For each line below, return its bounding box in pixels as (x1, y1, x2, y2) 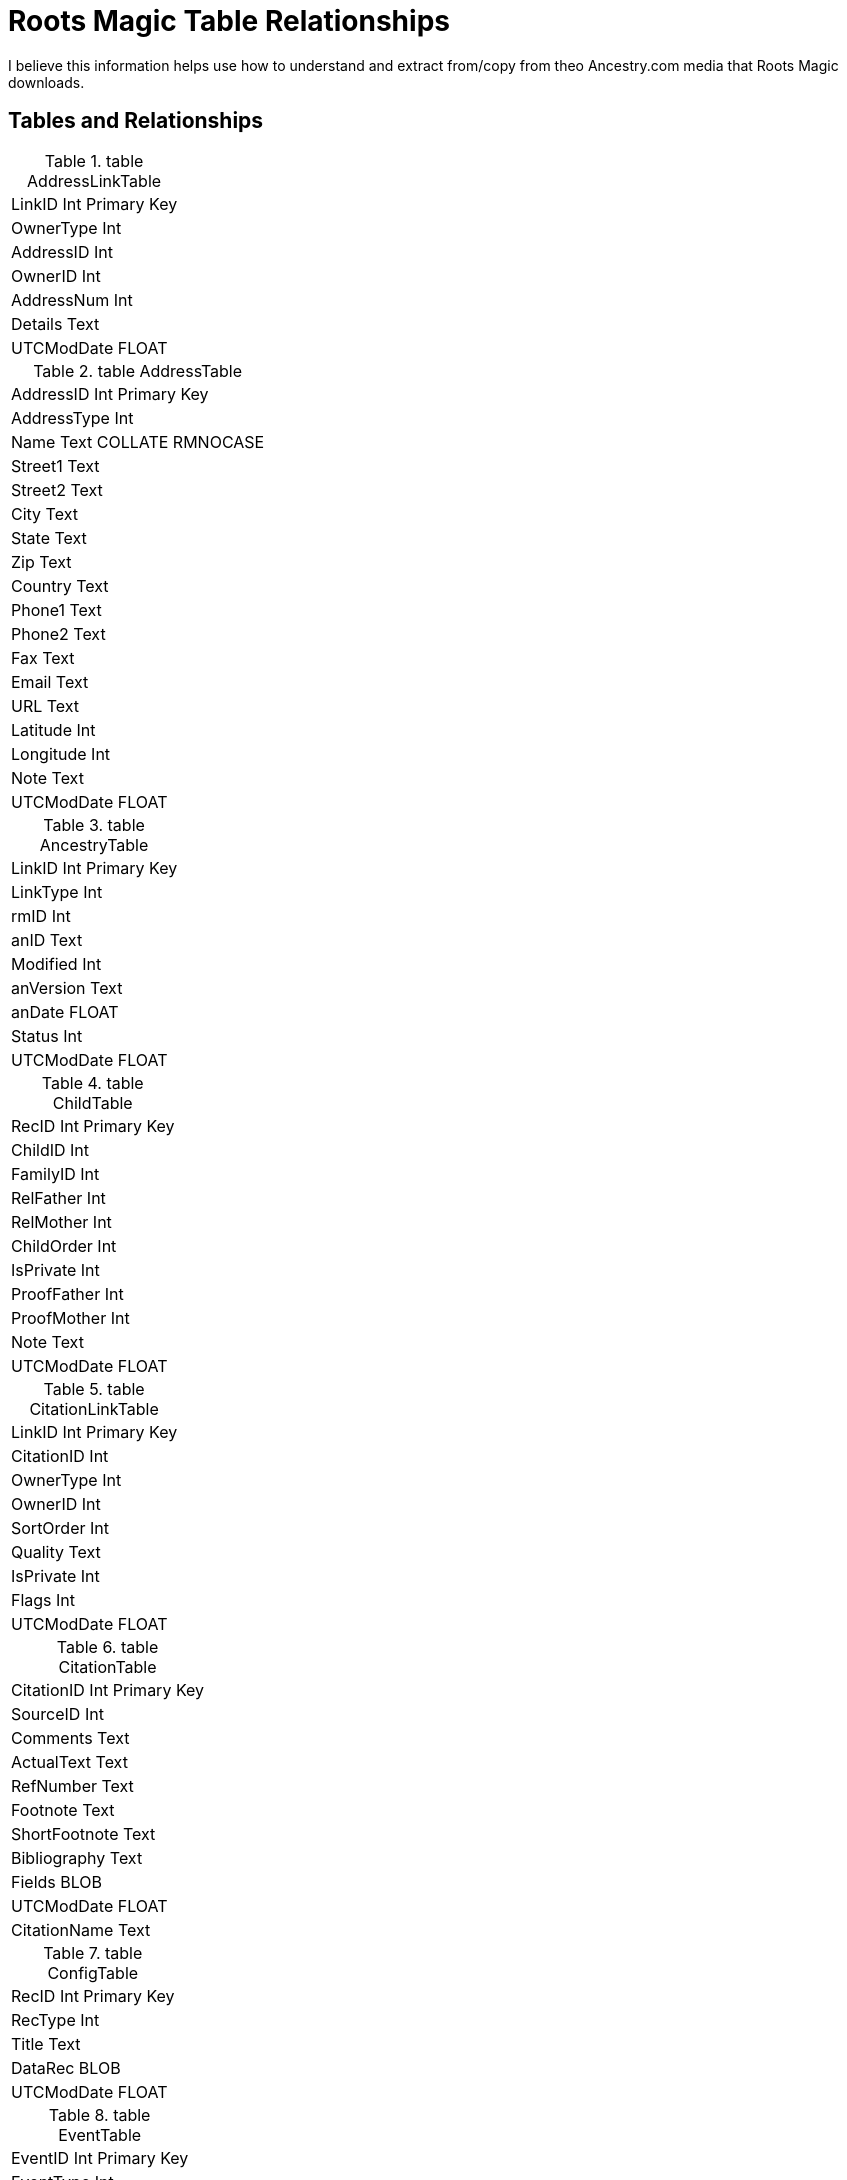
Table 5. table (43, 1378, 145, 1399)
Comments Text (11, 1727, 130, 1748)
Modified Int (11, 953, 102, 974)
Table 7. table (43, 1942, 143, 1963)
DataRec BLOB (11, 2057, 121, 2078)
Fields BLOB (11, 1871, 103, 1892)
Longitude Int (11, 743, 111, 764)
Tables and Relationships (8, 108, 264, 134)
